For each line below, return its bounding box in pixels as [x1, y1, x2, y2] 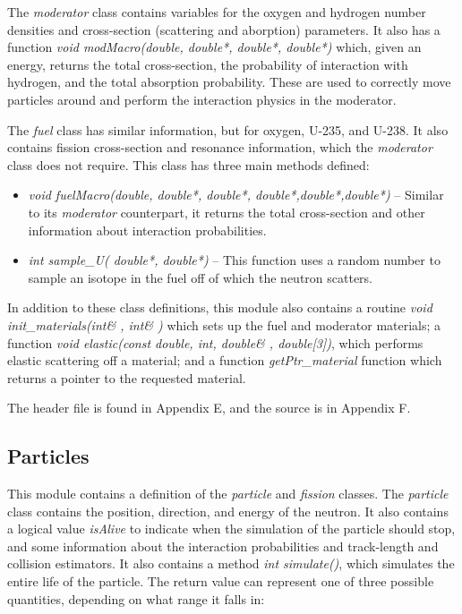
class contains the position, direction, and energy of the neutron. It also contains [7, 501, 449, 520]
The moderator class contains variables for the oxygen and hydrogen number [7, 3, 426, 21]
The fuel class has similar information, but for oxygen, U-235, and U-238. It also [7, 120, 449, 139]
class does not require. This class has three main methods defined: [7, 155, 370, 174]
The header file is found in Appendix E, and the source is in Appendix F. [7, 398, 411, 417]
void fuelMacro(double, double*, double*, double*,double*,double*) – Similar [28, 185, 444, 204]
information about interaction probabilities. [28, 220, 267, 239]
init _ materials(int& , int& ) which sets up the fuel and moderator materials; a [7, 315, 441, 334]
